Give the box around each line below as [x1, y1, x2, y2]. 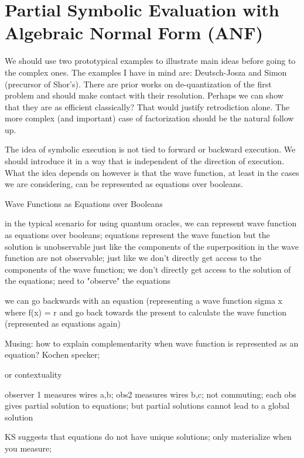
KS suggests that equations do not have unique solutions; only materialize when [5, 430, 292, 443]
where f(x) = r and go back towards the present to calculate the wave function [5, 306, 286, 318]
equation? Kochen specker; [5, 348, 100, 361]
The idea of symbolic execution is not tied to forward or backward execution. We [5, 143, 296, 155]
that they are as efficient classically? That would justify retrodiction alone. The [5, 100, 290, 113]
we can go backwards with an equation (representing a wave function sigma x [5, 294, 282, 306]
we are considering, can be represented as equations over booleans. [5, 178, 243, 190]
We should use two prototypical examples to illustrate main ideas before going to [5, 55, 296, 67]
